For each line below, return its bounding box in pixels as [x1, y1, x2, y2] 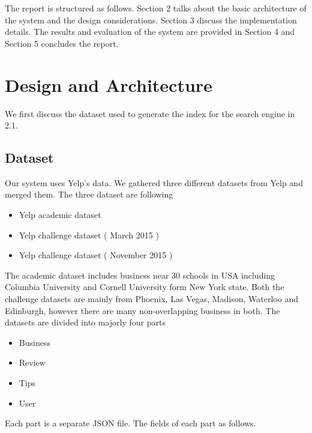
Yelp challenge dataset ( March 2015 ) [19, 228, 159, 241]
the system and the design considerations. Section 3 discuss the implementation [5, 13, 297, 26]
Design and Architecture [5, 72, 212, 97]
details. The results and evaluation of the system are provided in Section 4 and [5, 25, 295, 38]
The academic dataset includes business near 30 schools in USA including [5, 268, 275, 281]
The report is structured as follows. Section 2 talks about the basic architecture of [5, 2, 307, 14]
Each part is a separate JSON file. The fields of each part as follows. [5, 417, 256, 429]
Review [19, 356, 46, 369]
